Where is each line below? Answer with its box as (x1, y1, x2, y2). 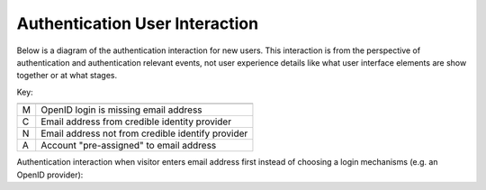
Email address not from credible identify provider (40, 127, 248, 140)
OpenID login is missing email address (40, 104, 202, 116)
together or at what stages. (16, 70, 117, 81)
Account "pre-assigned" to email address (40, 140, 217, 152)
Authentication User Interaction (16, 14, 259, 33)
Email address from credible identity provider (40, 115, 232, 128)
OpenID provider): (16, 169, 84, 180)
